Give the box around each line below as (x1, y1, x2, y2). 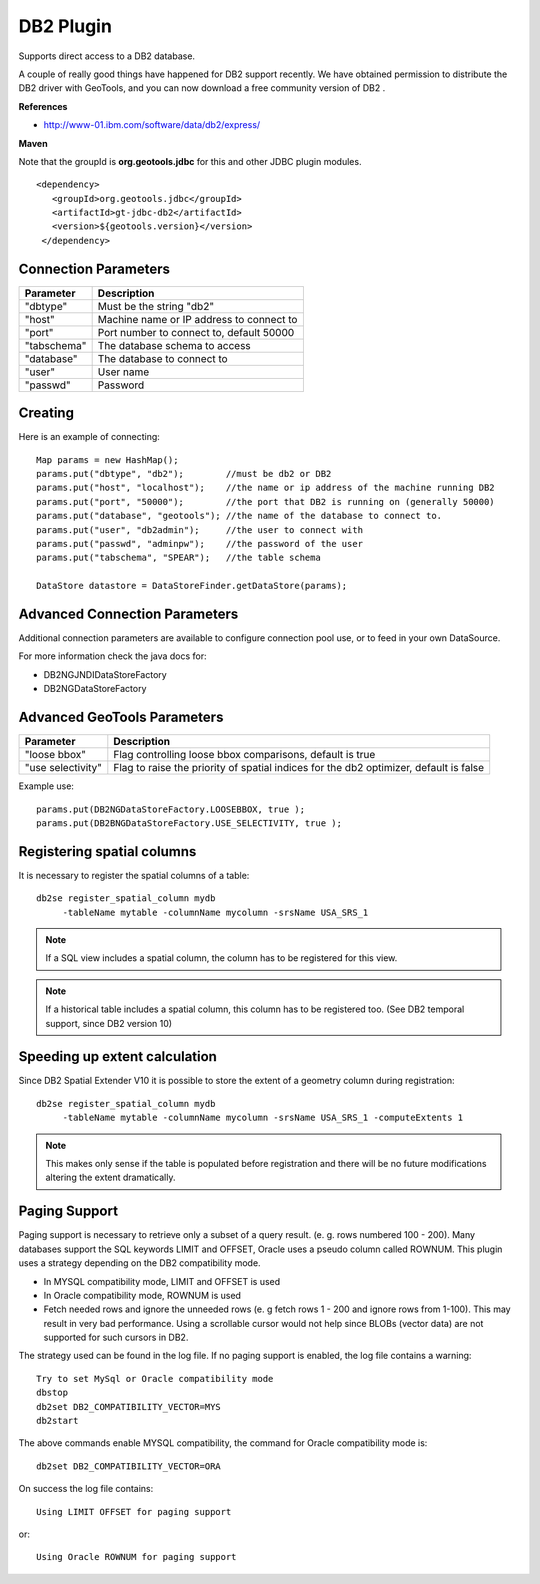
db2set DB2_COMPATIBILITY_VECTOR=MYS (36, 1401, 222, 1412)
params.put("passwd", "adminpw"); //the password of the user (36, 538, 364, 549)
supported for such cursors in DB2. (43, 1331, 189, 1344)
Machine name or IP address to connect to (97, 312, 298, 326)
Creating (18, 405, 75, 422)
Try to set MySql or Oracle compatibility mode (36, 1373, 274, 1384)
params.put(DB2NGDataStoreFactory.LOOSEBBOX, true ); (36, 803, 305, 815)
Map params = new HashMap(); (36, 454, 179, 465)
